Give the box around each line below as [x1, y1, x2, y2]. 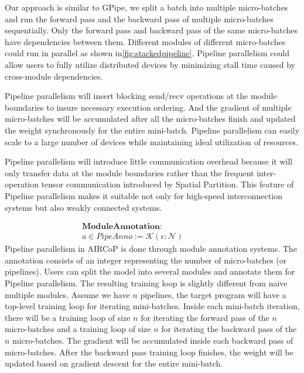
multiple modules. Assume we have [5, 288, 130, 300]
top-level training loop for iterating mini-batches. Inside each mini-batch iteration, [5, 300, 300, 312]
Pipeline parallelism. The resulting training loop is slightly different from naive [5, 276, 288, 289]
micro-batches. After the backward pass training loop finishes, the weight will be [5, 345, 293, 358]
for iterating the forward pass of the [141, 311, 269, 323]
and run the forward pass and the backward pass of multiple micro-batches [5, 12, 274, 25]
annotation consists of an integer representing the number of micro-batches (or [5, 254, 287, 266]
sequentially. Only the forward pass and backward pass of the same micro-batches [5, 24, 298, 36]
